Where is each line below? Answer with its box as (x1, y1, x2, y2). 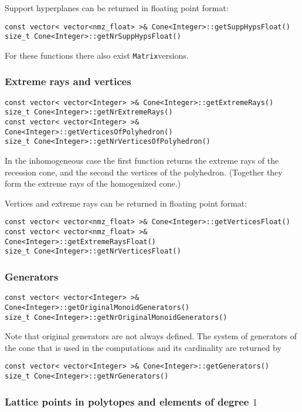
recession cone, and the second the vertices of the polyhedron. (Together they (5, 166, 283, 178)
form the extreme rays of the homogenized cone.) (5, 177, 181, 190)
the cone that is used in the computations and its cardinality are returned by (5, 341, 281, 353)
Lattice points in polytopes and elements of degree (5, 394, 249, 408)
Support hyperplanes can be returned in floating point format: (5, 2, 229, 13)
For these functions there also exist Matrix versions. (5, 49, 189, 61)
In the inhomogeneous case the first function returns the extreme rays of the (5, 154, 279, 167)
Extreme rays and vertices (5, 74, 131, 89)
